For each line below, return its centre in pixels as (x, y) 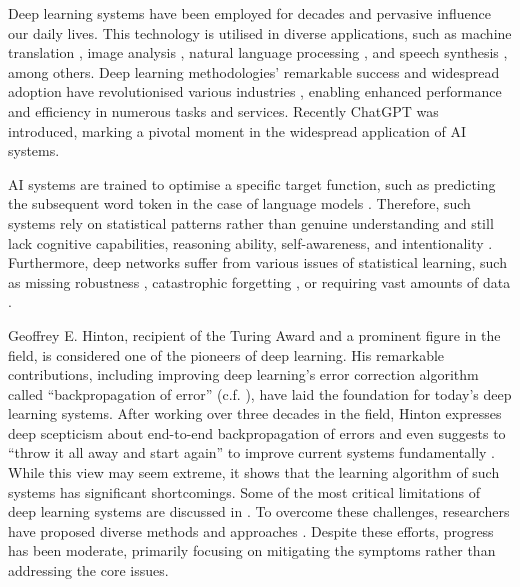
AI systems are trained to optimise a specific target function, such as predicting (252, 183)
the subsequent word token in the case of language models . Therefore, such (239, 203)
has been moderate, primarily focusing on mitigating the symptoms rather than (252, 550)
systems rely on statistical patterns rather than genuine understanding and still (251, 222)
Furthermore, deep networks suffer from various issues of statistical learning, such (257, 262)
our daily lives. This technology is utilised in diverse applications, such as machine (260, 32)
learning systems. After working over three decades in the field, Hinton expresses (255, 413)
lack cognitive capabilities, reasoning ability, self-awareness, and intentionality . (250, 242)
